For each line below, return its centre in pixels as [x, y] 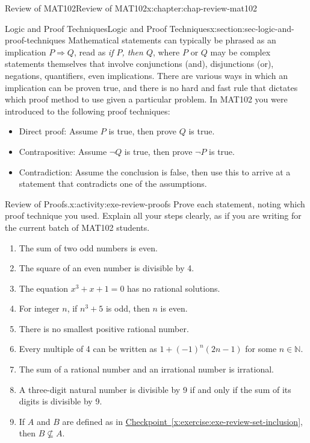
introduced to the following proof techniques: [88, 111]
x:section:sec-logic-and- [252, 28]
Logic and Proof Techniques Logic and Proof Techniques [107, 28]
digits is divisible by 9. [60, 401]
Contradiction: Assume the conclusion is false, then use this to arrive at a [155, 171]
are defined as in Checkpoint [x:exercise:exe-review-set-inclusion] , [182, 421]
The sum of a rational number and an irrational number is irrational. [147, 369]
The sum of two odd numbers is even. [88, 247]
